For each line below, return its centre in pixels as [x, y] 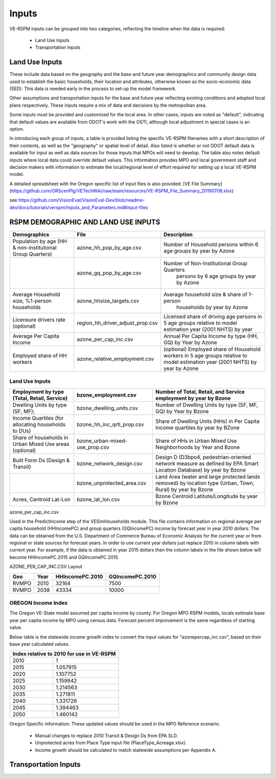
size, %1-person [32, 301]
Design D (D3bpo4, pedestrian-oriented [203, 457]
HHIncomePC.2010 [79, 577]
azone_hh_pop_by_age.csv [109, 248]
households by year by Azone [212, 307]
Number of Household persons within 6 [211, 244]
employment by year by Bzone [193, 398]
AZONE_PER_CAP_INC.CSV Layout [46, 567]
